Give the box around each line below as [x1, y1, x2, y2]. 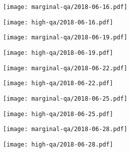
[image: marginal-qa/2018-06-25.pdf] [3, 95, 128, 102]
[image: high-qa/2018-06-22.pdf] [3, 80, 113, 87]
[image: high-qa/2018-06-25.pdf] [3, 110, 113, 118]
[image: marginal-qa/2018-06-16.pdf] [3, 3, 128, 10]
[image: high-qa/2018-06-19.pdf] [3, 49, 113, 56]
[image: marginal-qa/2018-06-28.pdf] [3, 126, 128, 133]
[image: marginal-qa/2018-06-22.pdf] [3, 64, 128, 72]
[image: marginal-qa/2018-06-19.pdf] [3, 34, 128, 41]
